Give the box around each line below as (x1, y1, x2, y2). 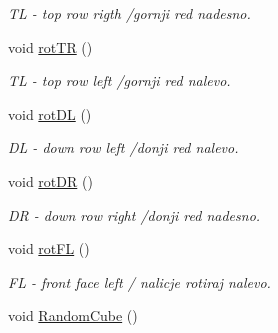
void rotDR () (8, 170, 93, 191)
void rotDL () (8, 103, 92, 124)
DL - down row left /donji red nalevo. (8, 137, 239, 158)
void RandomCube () (8, 305, 138, 326)
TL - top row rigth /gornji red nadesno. (8, 3, 251, 23)
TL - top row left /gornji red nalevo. (8, 70, 231, 91)
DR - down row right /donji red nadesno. (8, 204, 261, 225)
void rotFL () (8, 238, 90, 259)
